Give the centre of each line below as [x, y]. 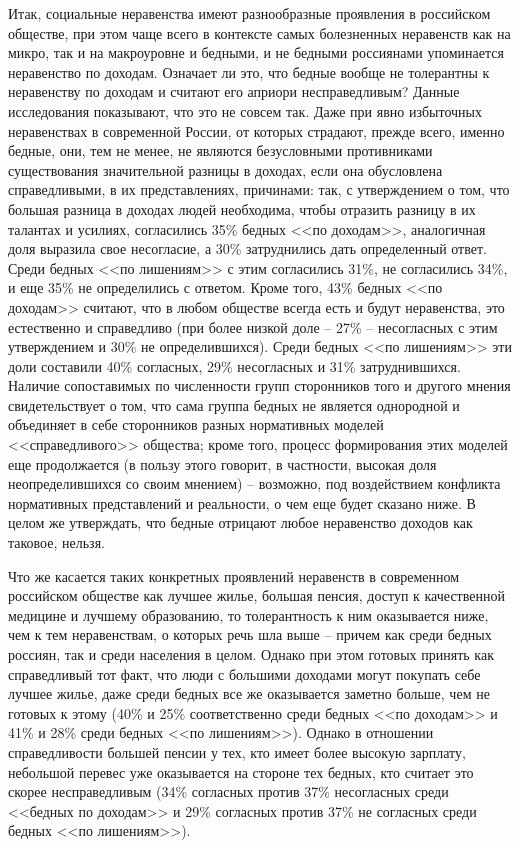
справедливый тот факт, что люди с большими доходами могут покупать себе [244, 673]
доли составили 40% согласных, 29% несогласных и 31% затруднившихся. [234, 365]
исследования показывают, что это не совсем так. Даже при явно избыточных [245, 110]
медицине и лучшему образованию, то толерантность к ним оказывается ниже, [248, 614]
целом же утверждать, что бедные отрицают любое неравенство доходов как [240, 522]
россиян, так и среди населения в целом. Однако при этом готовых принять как [251, 654]
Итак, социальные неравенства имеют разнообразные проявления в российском [249, 13]
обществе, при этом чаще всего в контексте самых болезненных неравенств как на [259, 32]
